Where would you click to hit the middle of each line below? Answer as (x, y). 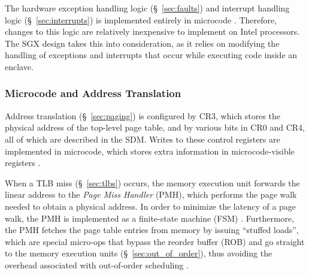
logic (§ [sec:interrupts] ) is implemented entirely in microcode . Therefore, (141, 19)
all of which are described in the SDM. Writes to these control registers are (143, 139)
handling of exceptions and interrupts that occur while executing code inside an (151, 55)
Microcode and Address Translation (93, 93)
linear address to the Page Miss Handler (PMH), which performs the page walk (151, 194)
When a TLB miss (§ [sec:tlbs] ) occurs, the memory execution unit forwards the (152, 182)
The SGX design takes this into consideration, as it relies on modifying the (142, 43)
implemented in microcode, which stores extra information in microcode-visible (150, 151)
